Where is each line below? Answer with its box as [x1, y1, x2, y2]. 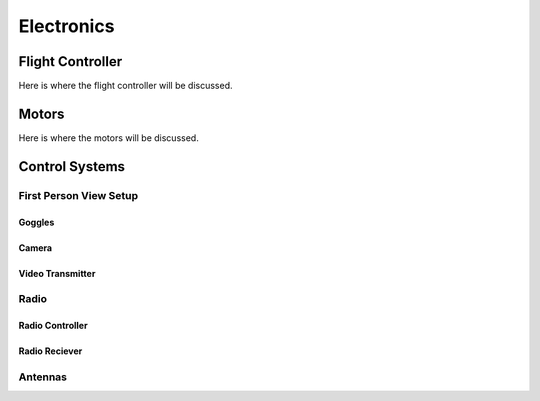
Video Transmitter [18, 267, 96, 279]
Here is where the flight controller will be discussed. [18, 80, 234, 92]
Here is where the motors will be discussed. [18, 131, 199, 144]
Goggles [18, 216, 55, 228]
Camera [18, 241, 53, 254]
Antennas [18, 370, 68, 384]
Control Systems [18, 158, 125, 175]
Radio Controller [18, 320, 89, 332]
